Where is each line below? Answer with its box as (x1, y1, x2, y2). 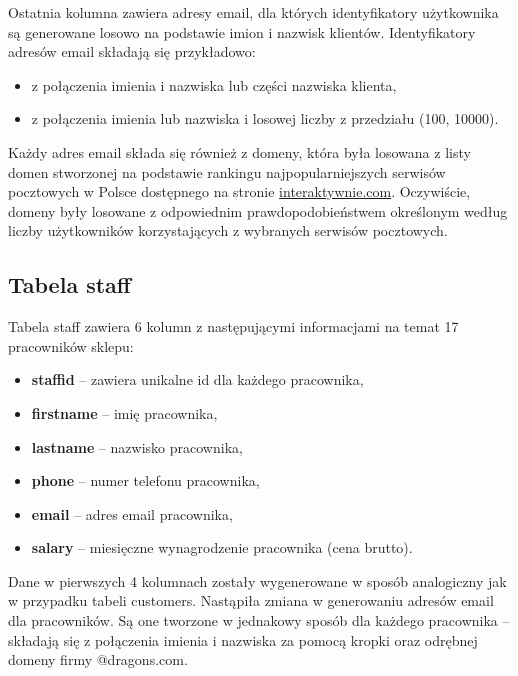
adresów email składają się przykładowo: (8, 41, 256, 62)
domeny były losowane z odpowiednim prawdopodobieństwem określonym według (8, 200, 508, 221)
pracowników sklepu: (8, 335, 134, 356)
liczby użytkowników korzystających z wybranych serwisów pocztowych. (8, 220, 448, 241)
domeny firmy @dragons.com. (8, 649, 188, 670)
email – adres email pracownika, (31, 503, 233, 524)
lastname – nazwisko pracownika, (31, 436, 243, 457)
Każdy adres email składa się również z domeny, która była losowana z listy (8, 141, 471, 162)
